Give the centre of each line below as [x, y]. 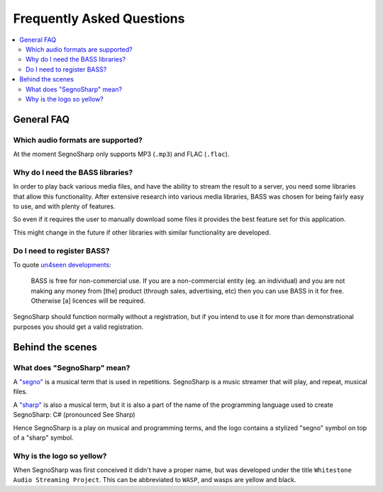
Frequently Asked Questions [99, 18]
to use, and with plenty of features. [64, 206]
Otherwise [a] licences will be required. [88, 301]
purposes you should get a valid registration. [78, 327]
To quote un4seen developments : [62, 264]
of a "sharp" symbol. [43, 437]
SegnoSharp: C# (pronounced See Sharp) [74, 415]
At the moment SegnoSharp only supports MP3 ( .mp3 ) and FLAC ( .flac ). [121, 154]
